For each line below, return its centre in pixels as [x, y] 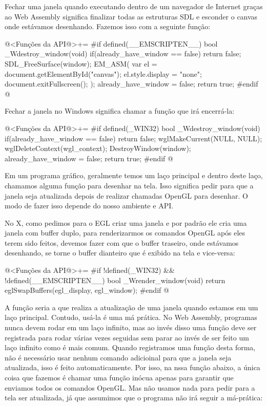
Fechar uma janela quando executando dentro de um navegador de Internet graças [134, 6]
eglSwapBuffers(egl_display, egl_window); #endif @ [87, 290]
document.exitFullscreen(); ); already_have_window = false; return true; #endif [131, 84]
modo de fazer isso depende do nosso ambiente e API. [89, 206]
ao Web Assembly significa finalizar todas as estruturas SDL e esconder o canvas [131, 16]
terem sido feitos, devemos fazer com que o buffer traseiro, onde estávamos [122, 242]
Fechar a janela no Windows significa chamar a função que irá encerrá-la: [120, 111]
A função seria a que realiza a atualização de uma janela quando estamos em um [131, 307]
